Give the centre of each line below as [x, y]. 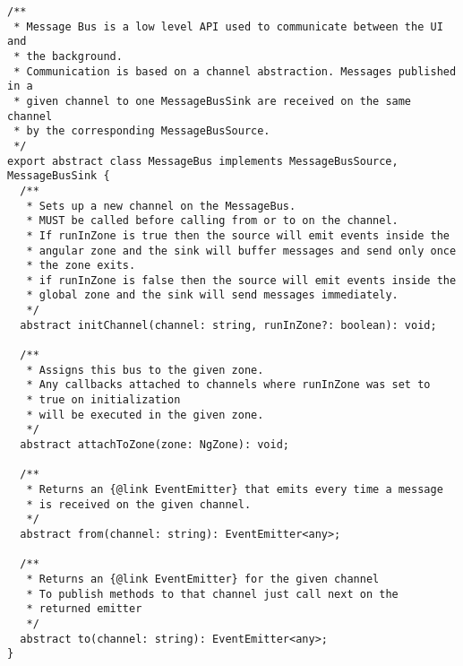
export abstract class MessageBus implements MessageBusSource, [203, 161]
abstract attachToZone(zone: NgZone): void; [154, 445]
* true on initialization [103, 400]
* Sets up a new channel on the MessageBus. [161, 206]
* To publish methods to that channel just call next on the [212, 594]
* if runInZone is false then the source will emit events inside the [241, 280]
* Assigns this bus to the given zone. [145, 370]
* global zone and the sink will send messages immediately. [212, 295]
